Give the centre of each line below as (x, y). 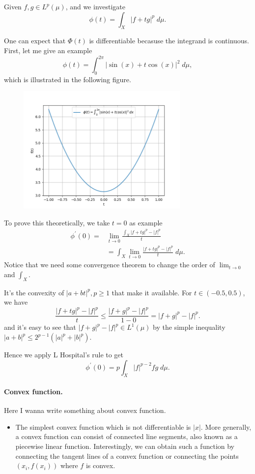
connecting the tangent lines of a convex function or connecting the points (127, 456)
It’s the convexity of (34, 292)
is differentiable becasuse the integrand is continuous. (169, 41)
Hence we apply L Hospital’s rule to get (64, 355)
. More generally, (226, 427)
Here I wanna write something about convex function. (85, 410)
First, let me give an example (48, 50)
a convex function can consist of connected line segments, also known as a (127, 436)
